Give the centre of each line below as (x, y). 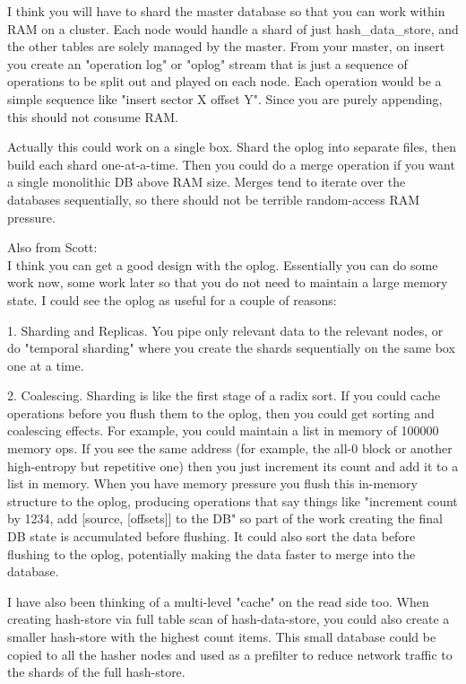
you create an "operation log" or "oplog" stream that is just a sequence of (207, 63)
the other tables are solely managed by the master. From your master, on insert (226, 46)
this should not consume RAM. (93, 116)
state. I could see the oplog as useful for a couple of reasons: (172, 299)
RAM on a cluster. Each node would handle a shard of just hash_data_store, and (233, 28)
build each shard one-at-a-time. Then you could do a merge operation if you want (231, 164)
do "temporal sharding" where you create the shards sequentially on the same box (231, 348)
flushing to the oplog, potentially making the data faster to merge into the (211, 553)
